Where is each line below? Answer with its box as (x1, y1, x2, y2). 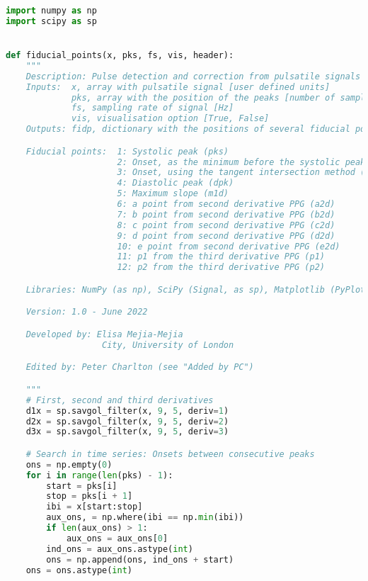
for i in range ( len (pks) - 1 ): (25, 470, 173, 480)
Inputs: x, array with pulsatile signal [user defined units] (25, 81, 330, 92)
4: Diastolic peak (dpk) (117, 178, 234, 188)
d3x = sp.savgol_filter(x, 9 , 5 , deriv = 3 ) (25, 427, 229, 437)
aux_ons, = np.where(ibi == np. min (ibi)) (46, 512, 244, 523)
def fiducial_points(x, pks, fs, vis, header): (6, 50, 234, 61)
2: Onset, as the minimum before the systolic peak (117, 157, 366, 167)
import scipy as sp (6, 16, 97, 26)
